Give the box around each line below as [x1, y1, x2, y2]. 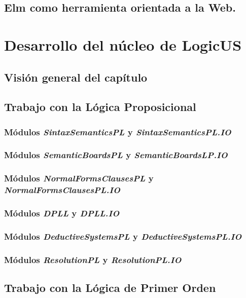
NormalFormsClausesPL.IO [4, 183, 120, 196]
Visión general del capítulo [4, 69, 148, 85]
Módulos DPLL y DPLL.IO [4, 207, 120, 219]
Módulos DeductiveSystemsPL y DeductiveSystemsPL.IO [4, 230, 242, 242]
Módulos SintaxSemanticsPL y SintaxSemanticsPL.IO [4, 125, 231, 138]
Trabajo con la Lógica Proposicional [4, 99, 196, 115]
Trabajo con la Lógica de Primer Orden [4, 280, 216, 295]
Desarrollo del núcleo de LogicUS [4, 34, 242, 55]
